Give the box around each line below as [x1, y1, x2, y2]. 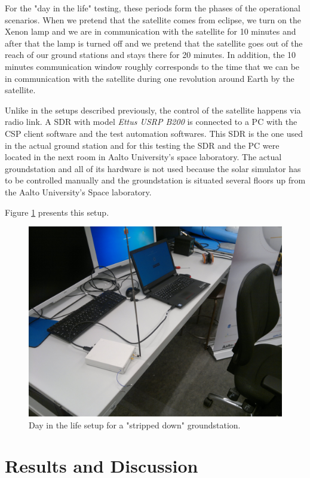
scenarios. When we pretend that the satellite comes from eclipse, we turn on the [5, 13, 301, 26]
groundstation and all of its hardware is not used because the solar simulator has [5, 162, 301, 174]
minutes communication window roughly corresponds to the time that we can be [5, 60, 300, 72]
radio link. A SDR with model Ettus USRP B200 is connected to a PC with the [5, 115, 297, 128]
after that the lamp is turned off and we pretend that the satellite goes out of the [5, 36, 303, 49]
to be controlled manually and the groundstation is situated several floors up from [5, 174, 306, 186]
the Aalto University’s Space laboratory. [5, 185, 152, 198]
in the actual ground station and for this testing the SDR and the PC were [5, 139, 280, 151]
